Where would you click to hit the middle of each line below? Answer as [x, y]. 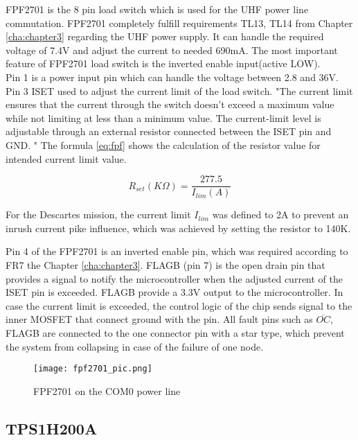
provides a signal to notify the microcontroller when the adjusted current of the [174, 278]
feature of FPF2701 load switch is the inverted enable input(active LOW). [163, 63]
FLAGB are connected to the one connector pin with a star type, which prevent [175, 332]
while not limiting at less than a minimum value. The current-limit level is [163, 117]
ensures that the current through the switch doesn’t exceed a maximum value [170, 104]
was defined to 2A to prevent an [280, 214]
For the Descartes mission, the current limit [98, 214]
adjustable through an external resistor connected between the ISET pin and [169, 131]
